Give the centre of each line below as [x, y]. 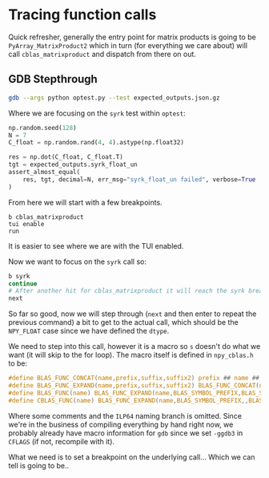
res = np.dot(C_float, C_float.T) [66, 157]
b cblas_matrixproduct [46, 217]
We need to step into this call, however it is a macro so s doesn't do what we [134, 346]
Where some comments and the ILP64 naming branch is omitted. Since [125, 415]
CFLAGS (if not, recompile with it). [61, 441]
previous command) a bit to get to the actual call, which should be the [123, 322]
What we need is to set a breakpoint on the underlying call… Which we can [132, 457]
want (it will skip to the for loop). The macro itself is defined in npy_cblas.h [131, 355]
